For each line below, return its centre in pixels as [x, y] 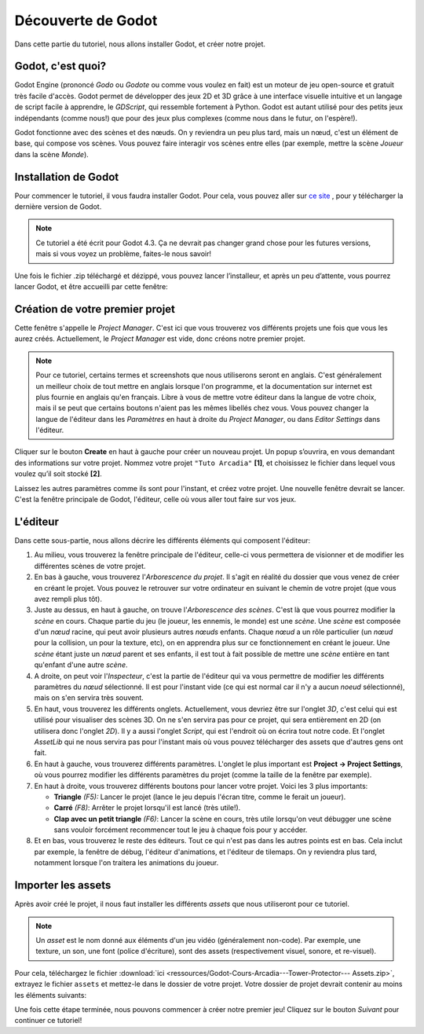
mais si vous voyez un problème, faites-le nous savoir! [124, 254]
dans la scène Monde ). [52, 154]
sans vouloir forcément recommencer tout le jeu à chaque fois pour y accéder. [181, 830]
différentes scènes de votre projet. [90, 566]
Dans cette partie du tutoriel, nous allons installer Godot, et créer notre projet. [140, 44]
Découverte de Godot [86, 20]
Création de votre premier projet [95, 309]
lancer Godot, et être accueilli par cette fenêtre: [91, 287]
